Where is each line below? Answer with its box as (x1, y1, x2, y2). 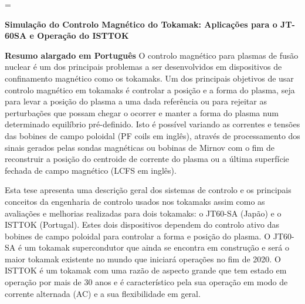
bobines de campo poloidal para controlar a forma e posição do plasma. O (5, 229, 271, 242)
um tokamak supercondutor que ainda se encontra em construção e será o (24, 241, 290, 254)
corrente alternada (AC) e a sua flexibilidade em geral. (5, 287, 201, 299)
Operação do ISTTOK (37, 29, 129, 42)
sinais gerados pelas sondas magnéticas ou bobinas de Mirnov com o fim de (5, 141, 274, 153)
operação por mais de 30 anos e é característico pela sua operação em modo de (5, 276, 288, 288)
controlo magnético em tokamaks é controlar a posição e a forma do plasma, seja (5, 83, 295, 96)
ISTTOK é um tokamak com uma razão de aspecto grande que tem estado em (5, 264, 287, 276)
